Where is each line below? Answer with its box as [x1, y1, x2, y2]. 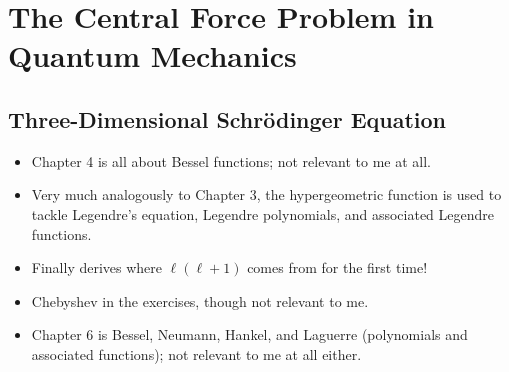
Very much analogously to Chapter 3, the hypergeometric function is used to [31, 184, 502, 205]
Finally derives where [31, 257, 163, 278]
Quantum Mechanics [8, 35, 297, 76]
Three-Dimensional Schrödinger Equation [8, 103, 447, 134]
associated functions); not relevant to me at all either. [31, 343, 362, 364]
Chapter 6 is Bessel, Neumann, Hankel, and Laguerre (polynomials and [31, 324, 468, 345]
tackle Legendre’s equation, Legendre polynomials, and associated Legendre [31, 203, 495, 224]
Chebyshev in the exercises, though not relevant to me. [31, 290, 369, 311]
